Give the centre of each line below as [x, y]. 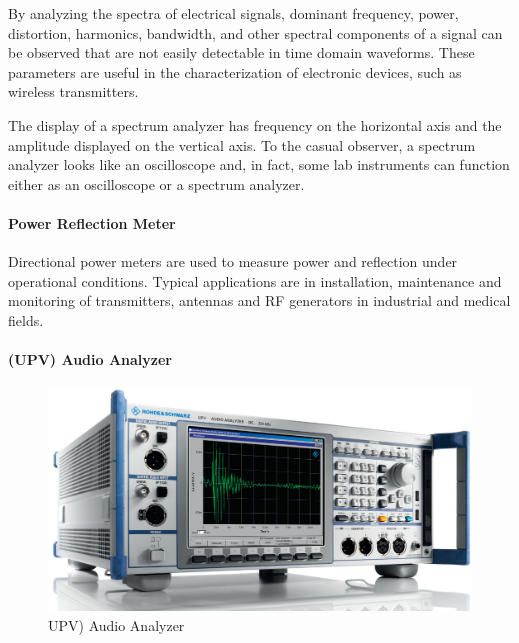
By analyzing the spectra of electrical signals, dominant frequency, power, [233, 13]
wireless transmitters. [73, 91]
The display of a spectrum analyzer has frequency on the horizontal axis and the [255, 124]
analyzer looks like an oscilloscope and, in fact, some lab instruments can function [259, 164]
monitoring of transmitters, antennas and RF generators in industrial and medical [259, 300]
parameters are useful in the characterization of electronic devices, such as [235, 71]
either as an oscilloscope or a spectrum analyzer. [156, 183]
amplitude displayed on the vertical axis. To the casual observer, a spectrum [242, 144]
